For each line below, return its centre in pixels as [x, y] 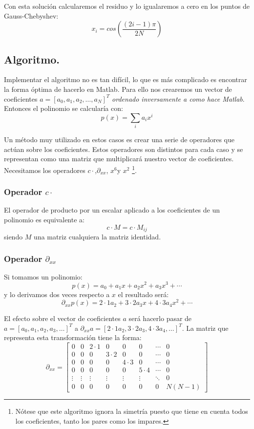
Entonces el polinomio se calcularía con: [63, 108]
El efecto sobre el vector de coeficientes [62, 318]
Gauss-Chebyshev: [31, 15]
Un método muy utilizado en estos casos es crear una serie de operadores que [119, 139]
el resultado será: [143, 294]
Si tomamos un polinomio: [43, 276]
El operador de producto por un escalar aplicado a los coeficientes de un [112, 210]
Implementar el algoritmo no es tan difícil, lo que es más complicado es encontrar [126, 79]
